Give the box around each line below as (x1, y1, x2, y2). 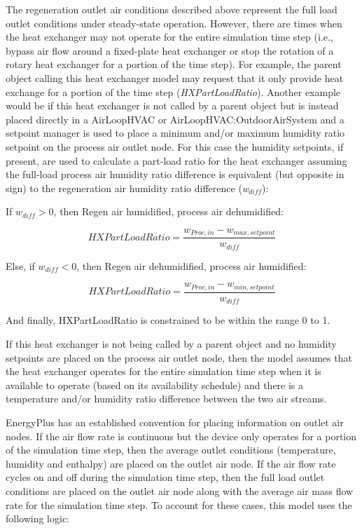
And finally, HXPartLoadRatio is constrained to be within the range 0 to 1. (6, 313, 330, 327)
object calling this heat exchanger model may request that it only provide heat (6, 70, 344, 85)
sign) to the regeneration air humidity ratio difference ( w (6, 180, 249, 195)
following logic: (6, 511, 70, 526)
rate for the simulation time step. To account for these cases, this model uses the (6, 497, 352, 512)
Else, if (6, 258, 35, 273)
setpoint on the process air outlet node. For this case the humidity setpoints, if (6, 139, 344, 154)
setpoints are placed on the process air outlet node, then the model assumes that (6, 350, 352, 365)
